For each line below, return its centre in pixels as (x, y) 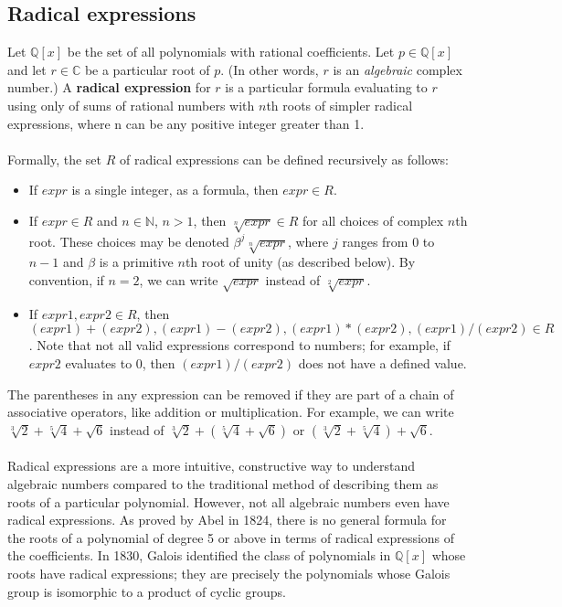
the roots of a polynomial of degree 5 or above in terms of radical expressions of (231, 537)
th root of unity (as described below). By (300, 262)
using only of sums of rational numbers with (131, 105)
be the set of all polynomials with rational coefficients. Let (231, 52)
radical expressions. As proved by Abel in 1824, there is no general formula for (227, 520)
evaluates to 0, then (120, 363)
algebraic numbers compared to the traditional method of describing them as (223, 484)
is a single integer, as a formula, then (175, 190)
